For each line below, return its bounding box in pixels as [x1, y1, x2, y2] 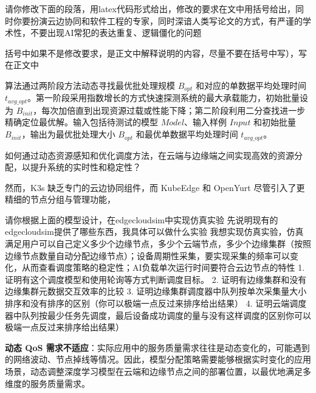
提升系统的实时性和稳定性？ [30, 161, 141, 173]
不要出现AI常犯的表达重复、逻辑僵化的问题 [30, 26, 202, 39]
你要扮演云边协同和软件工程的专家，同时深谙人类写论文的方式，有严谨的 [13, 14, 303, 27]
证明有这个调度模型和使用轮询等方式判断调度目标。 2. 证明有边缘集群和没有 [5, 273, 307, 285]
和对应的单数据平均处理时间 [196, 78, 307, 91]
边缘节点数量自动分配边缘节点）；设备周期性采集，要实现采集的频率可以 [5, 249, 290, 262]
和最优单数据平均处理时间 [136, 128, 238, 141]
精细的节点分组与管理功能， [5, 193, 115, 206]
